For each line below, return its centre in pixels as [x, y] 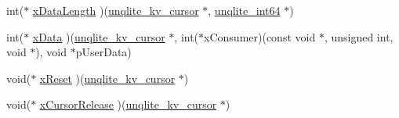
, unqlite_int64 [244, 10]
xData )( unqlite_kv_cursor [99, 36]
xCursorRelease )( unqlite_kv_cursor [128, 104]
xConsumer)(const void [260, 36]
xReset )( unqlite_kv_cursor [107, 78]
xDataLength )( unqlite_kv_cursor [116, 10]
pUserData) [103, 52]
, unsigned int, [359, 36]
